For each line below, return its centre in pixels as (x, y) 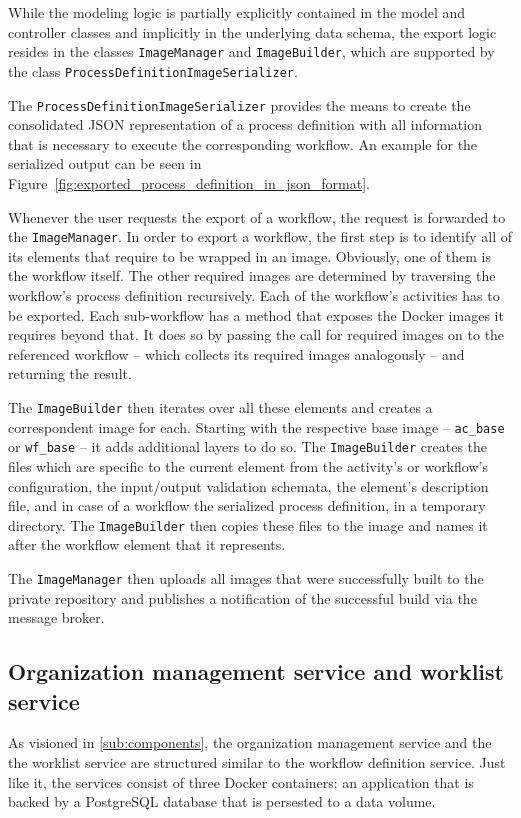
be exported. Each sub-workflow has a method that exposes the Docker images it (256, 314)
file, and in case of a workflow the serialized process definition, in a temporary (247, 505)
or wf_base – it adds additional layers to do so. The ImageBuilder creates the (248, 446)
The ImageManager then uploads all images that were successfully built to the (246, 577)
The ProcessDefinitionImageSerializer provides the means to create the (239, 104)
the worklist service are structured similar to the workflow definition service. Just (257, 761)
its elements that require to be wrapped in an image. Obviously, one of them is (250, 255)
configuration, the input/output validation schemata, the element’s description (248, 485)
